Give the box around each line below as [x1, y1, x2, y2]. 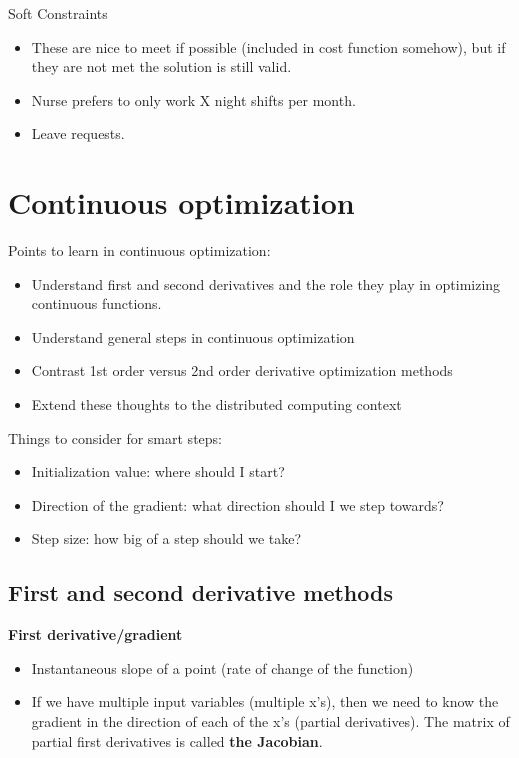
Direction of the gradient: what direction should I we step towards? [31, 494, 444, 515]
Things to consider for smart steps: [8, 427, 222, 448]
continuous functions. [31, 293, 162, 314]
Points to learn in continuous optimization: [8, 240, 271, 261]
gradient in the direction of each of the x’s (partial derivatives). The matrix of [31, 711, 510, 732]
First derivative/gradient [8, 624, 183, 645]
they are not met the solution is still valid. [31, 56, 292, 77]
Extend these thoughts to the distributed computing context [31, 394, 402, 415]
